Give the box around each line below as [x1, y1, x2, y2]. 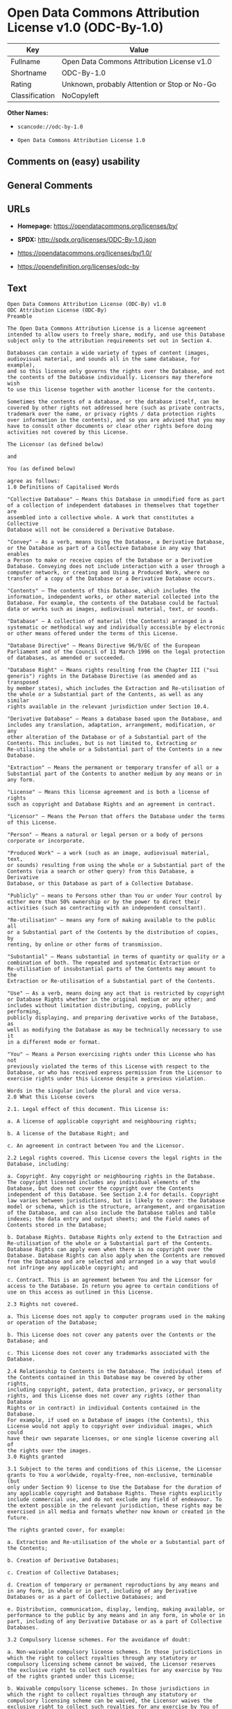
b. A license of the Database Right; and [7, 1131, 129, 1137]
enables [7, 551, 30, 558]
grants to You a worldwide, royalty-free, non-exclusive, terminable [7, 1472, 213, 1479]
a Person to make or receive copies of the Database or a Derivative [7, 557, 213, 564]
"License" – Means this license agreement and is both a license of [7, 789, 210, 796]
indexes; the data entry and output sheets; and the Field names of [7, 1216, 210, 1223]
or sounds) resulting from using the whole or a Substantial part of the [7, 862, 226, 869]
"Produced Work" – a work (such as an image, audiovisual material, [7, 850, 210, 857]
